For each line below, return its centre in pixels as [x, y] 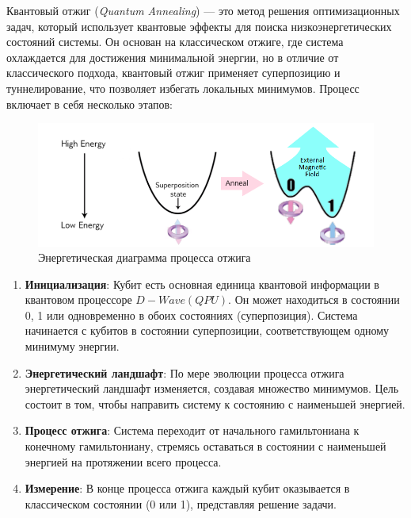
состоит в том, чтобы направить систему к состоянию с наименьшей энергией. [215, 403]
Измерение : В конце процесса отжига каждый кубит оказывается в [187, 488]
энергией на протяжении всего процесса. [123, 461]
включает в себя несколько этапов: [89, 104]
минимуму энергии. [72, 346]
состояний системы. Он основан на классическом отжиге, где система [175, 42]
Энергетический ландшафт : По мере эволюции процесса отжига [185, 372]
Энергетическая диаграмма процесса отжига [145, 257]
